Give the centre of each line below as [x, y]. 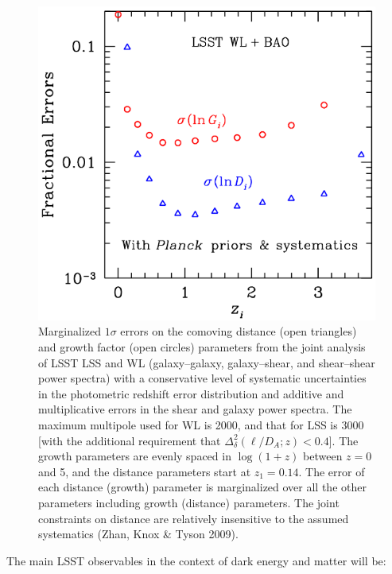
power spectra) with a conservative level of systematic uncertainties [202, 378]
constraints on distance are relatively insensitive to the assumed [194, 518]
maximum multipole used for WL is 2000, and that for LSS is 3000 [201, 425]
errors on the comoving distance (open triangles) [239, 331]
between [323, 456]
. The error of [332, 471]
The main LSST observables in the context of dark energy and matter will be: [196, 560]
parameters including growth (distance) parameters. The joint [189, 502]
